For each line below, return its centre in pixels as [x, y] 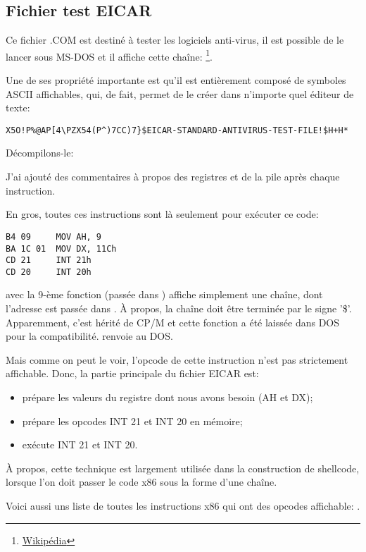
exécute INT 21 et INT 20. [80, 444]
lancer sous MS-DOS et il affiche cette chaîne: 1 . [109, 55]
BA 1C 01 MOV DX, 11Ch [61, 249]
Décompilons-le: [40, 153]
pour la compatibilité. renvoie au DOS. [89, 336]
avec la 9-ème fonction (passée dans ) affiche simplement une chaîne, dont [164, 294]
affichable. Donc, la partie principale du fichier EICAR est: [132, 373]
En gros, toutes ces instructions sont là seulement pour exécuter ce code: [162, 214]
